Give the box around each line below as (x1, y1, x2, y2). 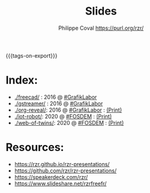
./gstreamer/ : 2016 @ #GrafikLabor (14, 100, 103, 107)
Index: (5, 73, 38, 87)
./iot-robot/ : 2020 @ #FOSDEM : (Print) (14, 112, 112, 120)
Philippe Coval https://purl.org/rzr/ (58, 24, 144, 32)
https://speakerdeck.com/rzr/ (14, 173, 88, 180)
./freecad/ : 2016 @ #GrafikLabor (14, 93, 97, 101)
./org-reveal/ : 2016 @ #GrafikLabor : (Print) (14, 106, 122, 113)
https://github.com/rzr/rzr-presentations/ (14, 167, 117, 174)
